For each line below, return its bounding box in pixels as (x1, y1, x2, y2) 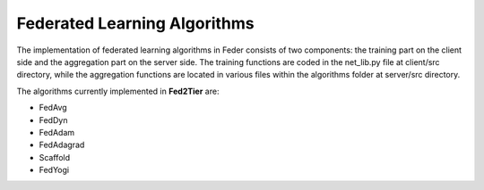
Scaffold (39, 152, 71, 162)
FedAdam (39, 127, 75, 137)
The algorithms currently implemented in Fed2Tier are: (16, 86, 220, 96)
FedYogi (39, 165, 70, 176)
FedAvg (39, 103, 67, 113)
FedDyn (39, 114, 68, 125)
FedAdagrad (39, 139, 85, 151)
